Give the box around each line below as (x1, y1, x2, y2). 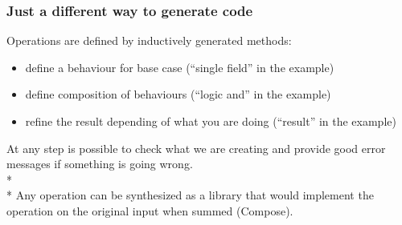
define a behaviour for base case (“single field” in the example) (25, 58, 334, 75)
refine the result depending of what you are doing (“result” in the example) (25, 113, 396, 129)
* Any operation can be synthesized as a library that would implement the (6, 187, 374, 203)
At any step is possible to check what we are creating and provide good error (6, 139, 386, 156)
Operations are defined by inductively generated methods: (6, 32, 292, 49)
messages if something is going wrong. (6, 155, 193, 172)
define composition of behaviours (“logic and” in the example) (25, 86, 331, 102)
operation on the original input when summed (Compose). (6, 202, 293, 219)
